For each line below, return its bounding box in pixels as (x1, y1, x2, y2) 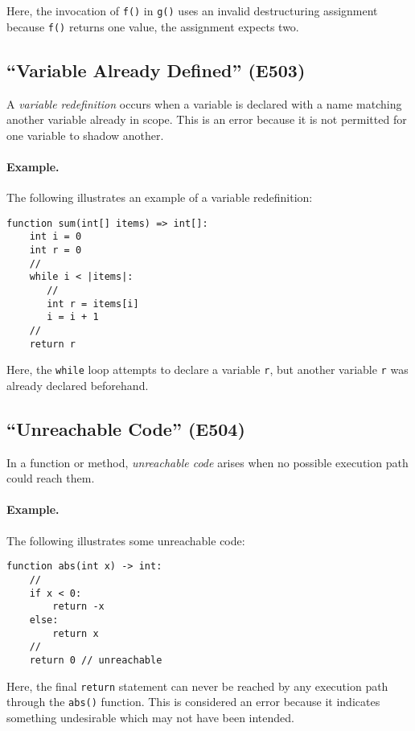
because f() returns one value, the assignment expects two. (6, 18, 299, 35)
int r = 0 (29, 244, 82, 256)
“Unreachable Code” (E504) (6, 416, 245, 441)
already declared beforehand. (6, 376, 149, 393)
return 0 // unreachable (29, 654, 162, 666)
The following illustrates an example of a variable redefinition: (6, 189, 313, 206)
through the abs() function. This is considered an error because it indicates (6, 693, 380, 710)
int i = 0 (29, 231, 82, 243)
